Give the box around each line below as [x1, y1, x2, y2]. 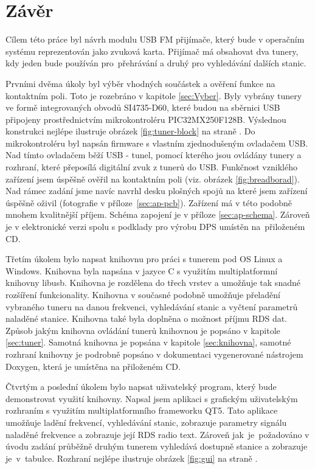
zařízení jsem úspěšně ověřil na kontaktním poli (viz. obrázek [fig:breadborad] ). [5, 172, 300, 185]
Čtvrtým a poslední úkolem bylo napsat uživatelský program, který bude [5, 380, 277, 393]
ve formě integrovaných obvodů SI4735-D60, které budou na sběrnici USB [5, 101, 280, 114]
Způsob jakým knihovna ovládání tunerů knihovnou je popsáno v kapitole [5, 324, 280, 336]
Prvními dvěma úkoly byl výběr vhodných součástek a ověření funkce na [5, 77, 275, 89]
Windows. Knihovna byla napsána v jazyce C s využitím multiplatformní [5, 264, 278, 277]
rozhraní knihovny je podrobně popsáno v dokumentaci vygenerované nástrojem [5, 347, 303, 360]
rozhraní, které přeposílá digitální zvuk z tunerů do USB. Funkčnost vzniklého [5, 161, 297, 173]
